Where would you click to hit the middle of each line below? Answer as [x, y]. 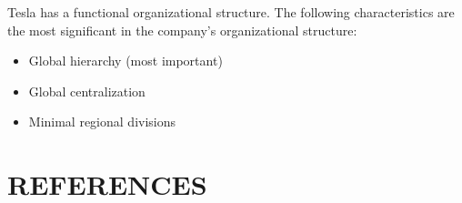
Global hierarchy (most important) [126, 61]
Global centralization [87, 91]
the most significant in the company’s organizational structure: [182, 30]
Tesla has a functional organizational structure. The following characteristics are [231, 12]
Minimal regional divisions [102, 122]
